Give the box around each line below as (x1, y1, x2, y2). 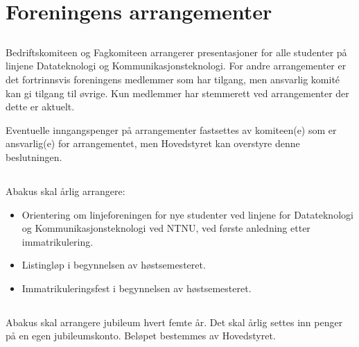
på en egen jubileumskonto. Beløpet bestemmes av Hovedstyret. (6, 328, 276, 343)
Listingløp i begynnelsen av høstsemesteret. (21, 257, 206, 272)
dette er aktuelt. (6, 99, 75, 114)
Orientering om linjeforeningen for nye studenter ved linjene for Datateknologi (21, 207, 353, 221)
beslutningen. (6, 149, 62, 164)
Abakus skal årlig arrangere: (6, 183, 125, 198)
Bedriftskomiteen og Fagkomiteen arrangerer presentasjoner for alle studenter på (6, 44, 347, 59)
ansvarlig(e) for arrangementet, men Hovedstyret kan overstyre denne (6, 136, 300, 151)
